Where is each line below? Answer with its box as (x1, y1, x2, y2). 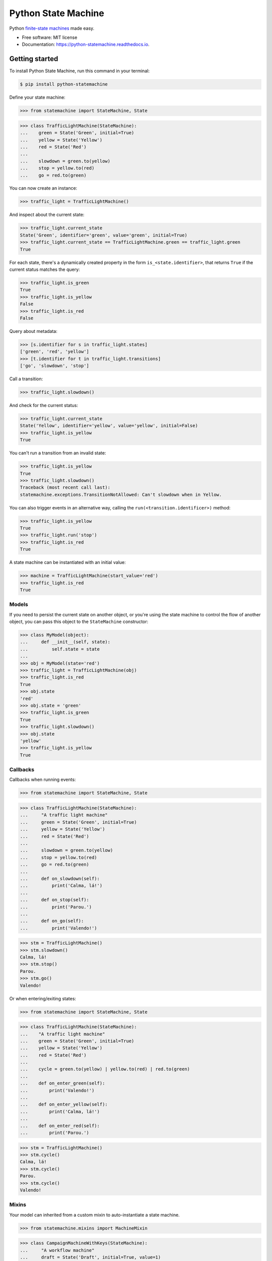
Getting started (9, 54, 58, 63)
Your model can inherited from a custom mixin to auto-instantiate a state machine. (9, 1212, 180, 1218)
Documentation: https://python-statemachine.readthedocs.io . (22, 41, 150, 47)
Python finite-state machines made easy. (9, 25, 95, 31)
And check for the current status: (9, 403, 78, 409)
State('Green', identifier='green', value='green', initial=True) (20, 232, 187, 238)
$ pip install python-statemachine (20, 81, 108, 87)
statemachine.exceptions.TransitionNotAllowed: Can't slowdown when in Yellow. (20, 492, 222, 497)
